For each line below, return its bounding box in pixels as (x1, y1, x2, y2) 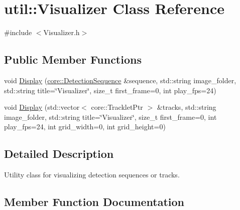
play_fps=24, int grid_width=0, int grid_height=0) (4, 121, 166, 132)
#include (4, 27, 32, 38)
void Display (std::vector (4, 102, 80, 112)
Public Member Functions (4, 52, 142, 67)
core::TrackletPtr (91, 102, 143, 112)
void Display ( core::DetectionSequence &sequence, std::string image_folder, (4, 75, 236, 85)
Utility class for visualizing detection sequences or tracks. (4, 169, 180, 180)
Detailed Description (4, 146, 114, 161)
